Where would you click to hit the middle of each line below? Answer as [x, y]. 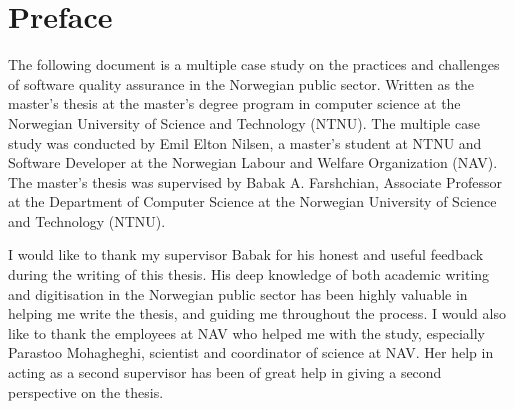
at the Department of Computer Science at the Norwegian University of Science [252, 201]
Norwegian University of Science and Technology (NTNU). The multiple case [244, 122]
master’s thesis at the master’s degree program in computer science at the [234, 103]
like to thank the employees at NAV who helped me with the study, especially [246, 332]
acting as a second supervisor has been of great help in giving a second [225, 372]
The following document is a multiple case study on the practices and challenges [254, 64]
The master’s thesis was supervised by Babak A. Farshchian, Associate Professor [255, 181]
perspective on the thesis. [86, 391]
